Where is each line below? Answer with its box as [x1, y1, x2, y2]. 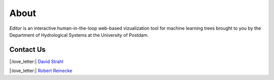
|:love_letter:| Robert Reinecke [9, 68, 73, 74]
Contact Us [9, 45, 46, 54]
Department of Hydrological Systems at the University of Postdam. [9, 32, 149, 38]
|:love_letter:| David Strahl [9, 58, 63, 64]
